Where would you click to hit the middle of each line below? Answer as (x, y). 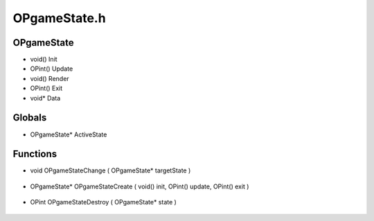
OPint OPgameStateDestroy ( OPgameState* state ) (103, 202)
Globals (30, 118)
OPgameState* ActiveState (69, 134)
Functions (35, 154)
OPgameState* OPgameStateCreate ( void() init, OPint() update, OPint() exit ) (140, 186)
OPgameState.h (60, 18)
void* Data (45, 98)
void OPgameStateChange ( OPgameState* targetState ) (110, 170)
